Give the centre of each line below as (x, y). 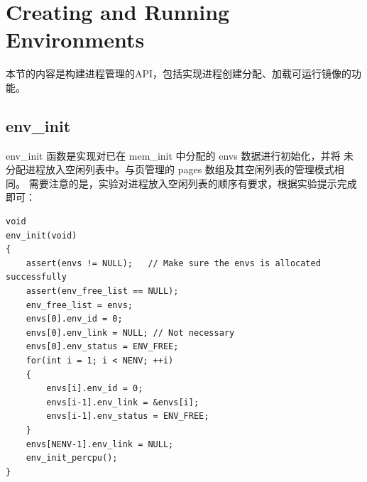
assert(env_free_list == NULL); (102, 291)
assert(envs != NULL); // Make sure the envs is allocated (173, 263)
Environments (75, 39)
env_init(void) (42, 235)
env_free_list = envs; (79, 305)
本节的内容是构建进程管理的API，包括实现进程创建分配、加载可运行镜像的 (179, 73)
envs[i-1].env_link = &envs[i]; (123, 402)
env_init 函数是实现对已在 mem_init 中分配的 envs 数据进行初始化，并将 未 (180, 155)
